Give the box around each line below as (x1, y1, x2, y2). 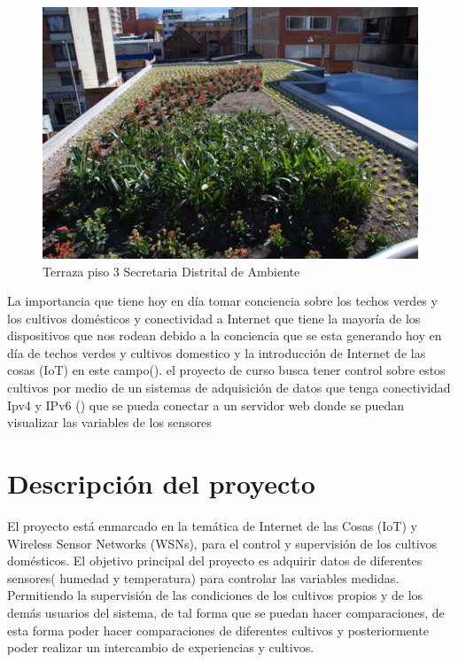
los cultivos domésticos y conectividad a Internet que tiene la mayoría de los (7, 308, 421, 327)
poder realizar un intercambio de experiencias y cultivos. (7, 638, 314, 657)
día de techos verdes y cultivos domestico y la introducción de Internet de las (7, 343, 426, 362)
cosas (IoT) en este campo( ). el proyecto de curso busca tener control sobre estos (7, 361, 446, 379)
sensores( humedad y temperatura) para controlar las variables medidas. (7, 568, 400, 587)
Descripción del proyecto (7, 465, 315, 502)
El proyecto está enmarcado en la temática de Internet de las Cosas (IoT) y (7, 516, 417, 534)
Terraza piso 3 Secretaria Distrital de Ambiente (43, 261, 300, 280)
